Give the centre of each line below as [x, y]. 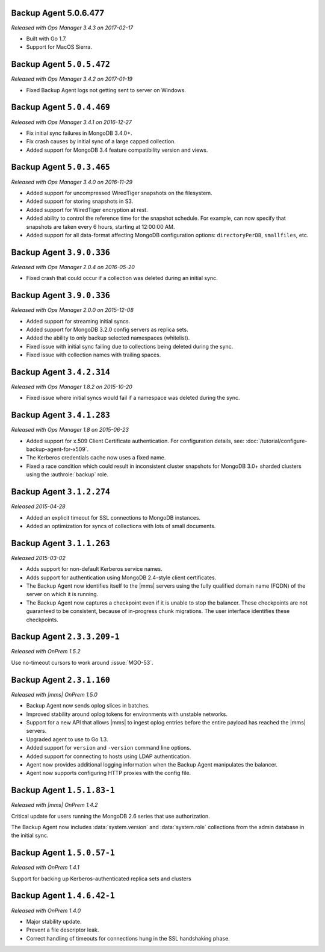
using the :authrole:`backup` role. [67, 474]
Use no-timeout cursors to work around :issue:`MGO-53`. [82, 662]
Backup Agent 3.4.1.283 [61, 415]
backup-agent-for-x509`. [57, 449]
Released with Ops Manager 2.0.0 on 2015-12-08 [72, 310]
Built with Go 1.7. [47, 39]
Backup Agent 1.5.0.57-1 [63, 853]
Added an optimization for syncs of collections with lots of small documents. [121, 526]
